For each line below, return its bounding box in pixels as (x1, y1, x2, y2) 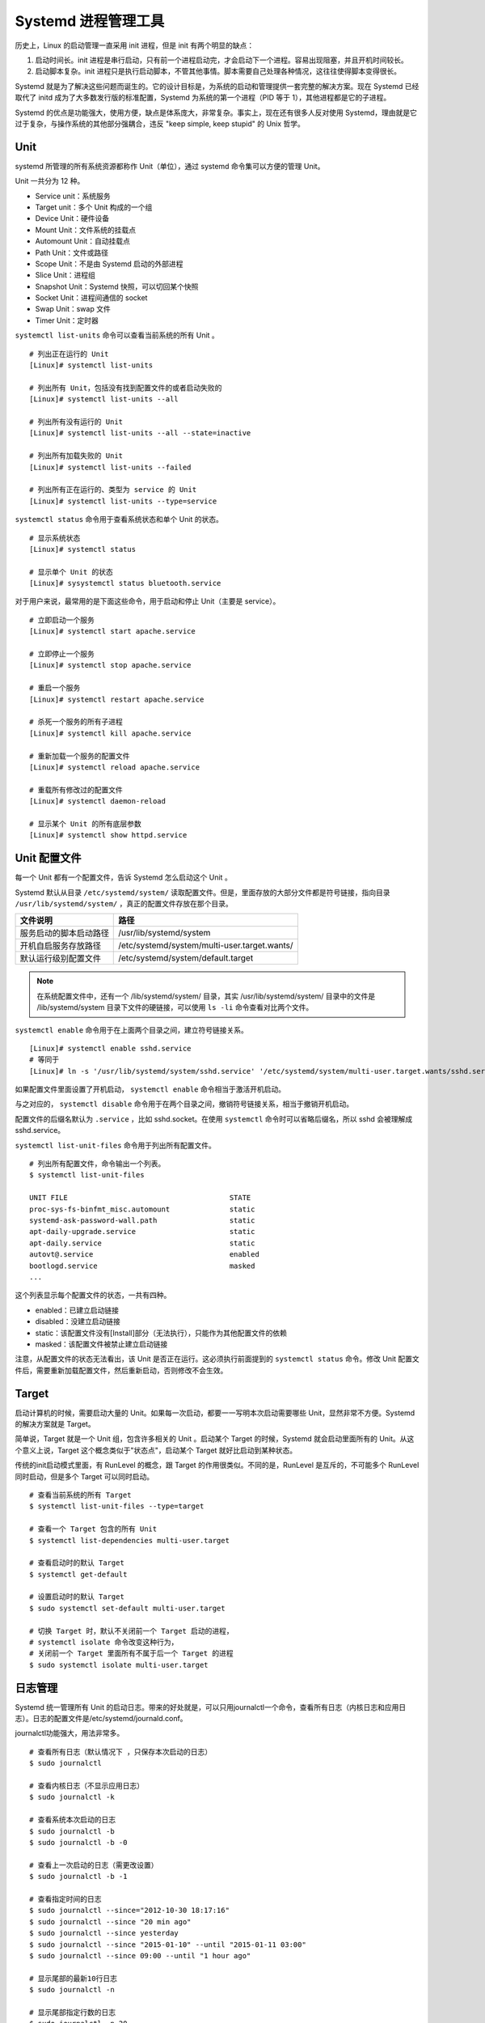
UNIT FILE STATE (29, 1194, 251, 1202)
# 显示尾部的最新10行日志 (29, 1974, 117, 1983)
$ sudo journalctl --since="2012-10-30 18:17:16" (29, 1906, 230, 1915)
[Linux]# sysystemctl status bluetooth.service (29, 579, 221, 588)
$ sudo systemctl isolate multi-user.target (29, 1660, 209, 1669)
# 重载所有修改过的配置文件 (29, 785, 123, 795)
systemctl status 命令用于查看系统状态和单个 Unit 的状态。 (15, 515, 224, 524)
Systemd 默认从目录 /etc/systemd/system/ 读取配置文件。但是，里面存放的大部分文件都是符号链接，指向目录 (15, 887, 391, 897)
